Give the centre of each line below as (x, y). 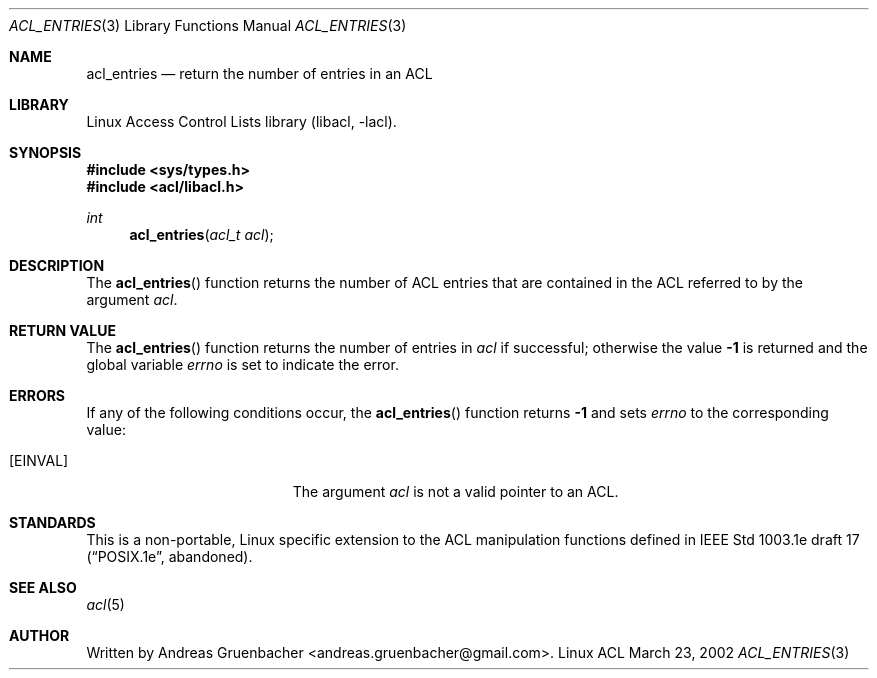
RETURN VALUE (62, 330)
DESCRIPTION (57, 265)
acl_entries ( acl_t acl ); (201, 234)
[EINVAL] (39, 460)
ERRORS (37, 395)
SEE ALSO (43, 587)
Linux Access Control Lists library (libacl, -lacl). (241, 121)
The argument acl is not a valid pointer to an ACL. (455, 491)
